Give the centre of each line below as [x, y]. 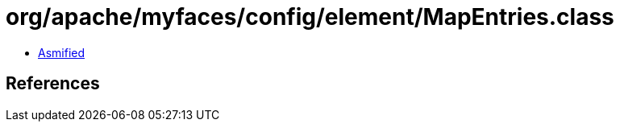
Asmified [62, 52]
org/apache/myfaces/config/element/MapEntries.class [310, 17]
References [53, 84]
